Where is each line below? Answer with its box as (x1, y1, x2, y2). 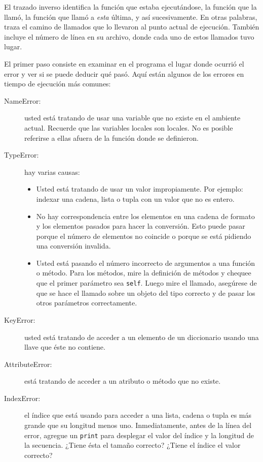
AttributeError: (4, 358, 52, 369)
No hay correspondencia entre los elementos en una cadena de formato (36, 210, 255, 221)
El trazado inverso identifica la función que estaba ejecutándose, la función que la (4, 2, 257, 12)
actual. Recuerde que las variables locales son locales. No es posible (24, 122, 233, 133)
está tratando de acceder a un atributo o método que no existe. (24, 376, 221, 386)
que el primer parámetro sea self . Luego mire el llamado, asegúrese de (36, 278, 257, 288)
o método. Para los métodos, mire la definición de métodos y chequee (36, 267, 251, 278)
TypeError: (4, 149, 39, 160)
